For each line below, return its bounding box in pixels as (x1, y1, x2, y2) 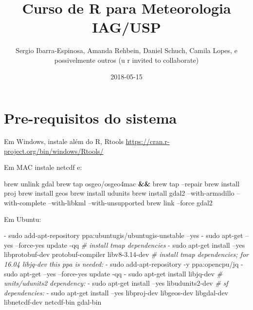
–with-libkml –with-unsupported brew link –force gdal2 (48, 198, 213, 207)
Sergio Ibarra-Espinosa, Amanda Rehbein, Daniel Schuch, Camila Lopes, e (16, 45, 237, 55)
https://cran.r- (126, 136, 170, 146)
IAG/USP (92, 17, 161, 37)
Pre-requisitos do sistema (4, 108, 177, 128)
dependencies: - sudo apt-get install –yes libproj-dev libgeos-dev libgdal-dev (4, 287, 228, 297)
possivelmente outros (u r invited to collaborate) (54, 55, 199, 65)
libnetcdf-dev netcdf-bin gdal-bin (4, 297, 102, 307)
